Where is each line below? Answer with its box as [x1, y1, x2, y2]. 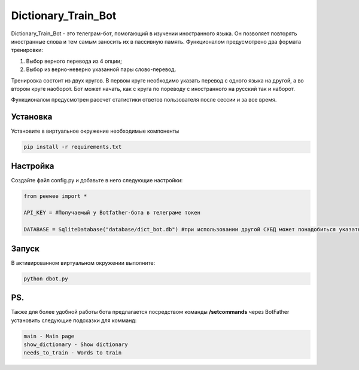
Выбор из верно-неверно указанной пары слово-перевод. [26, 66, 177, 73]
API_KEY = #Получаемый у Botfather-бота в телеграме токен [23, 209, 200, 216]
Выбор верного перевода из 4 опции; [26, 57, 122, 65]
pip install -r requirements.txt [23, 143, 122, 151]
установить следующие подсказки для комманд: [11, 317, 137, 324]
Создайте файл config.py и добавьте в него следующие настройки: [11, 176, 183, 184]
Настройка [11, 161, 54, 171]
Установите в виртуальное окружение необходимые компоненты [11, 127, 180, 134]
